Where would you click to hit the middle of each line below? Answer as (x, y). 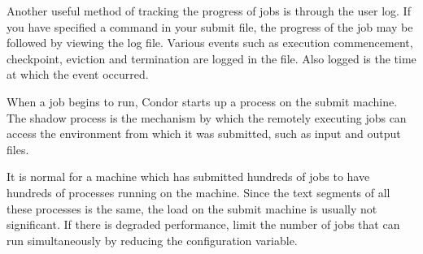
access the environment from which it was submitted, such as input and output (204, 133)
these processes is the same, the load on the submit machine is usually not (192, 208)
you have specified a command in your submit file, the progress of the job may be (210, 26)
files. (18, 149)
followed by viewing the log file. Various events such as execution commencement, (210, 43)
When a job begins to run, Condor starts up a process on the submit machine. (202, 101)
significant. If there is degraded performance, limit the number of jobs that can (203, 224)
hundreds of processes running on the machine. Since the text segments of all (198, 192)
